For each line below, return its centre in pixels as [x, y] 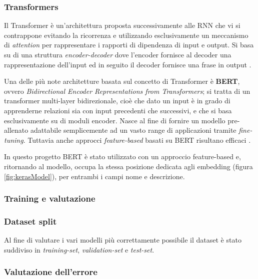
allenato [16, 130]
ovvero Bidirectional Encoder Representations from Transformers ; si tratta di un [127, 91]
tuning [14, 139]
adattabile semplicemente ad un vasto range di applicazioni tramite [133, 130]
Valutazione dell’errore [51, 272]
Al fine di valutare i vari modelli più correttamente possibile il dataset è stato [123, 240]
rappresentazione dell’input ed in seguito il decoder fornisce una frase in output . [128, 64]
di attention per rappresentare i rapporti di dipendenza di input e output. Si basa [129, 45]
